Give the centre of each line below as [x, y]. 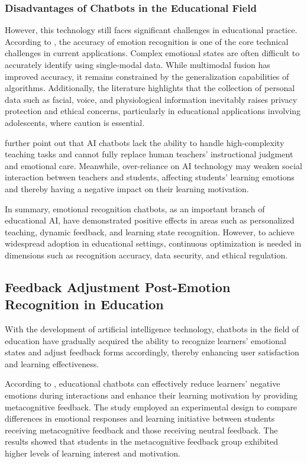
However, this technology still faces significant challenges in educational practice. [151, 30]
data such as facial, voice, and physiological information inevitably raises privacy [151, 99]
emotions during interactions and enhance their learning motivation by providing [151, 395]
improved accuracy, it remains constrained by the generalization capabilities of [147, 76]
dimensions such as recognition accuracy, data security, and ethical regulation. [146, 255]
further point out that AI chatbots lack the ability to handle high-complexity [145, 142]
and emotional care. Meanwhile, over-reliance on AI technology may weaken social [153, 165]
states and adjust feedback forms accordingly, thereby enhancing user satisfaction [152, 352]
